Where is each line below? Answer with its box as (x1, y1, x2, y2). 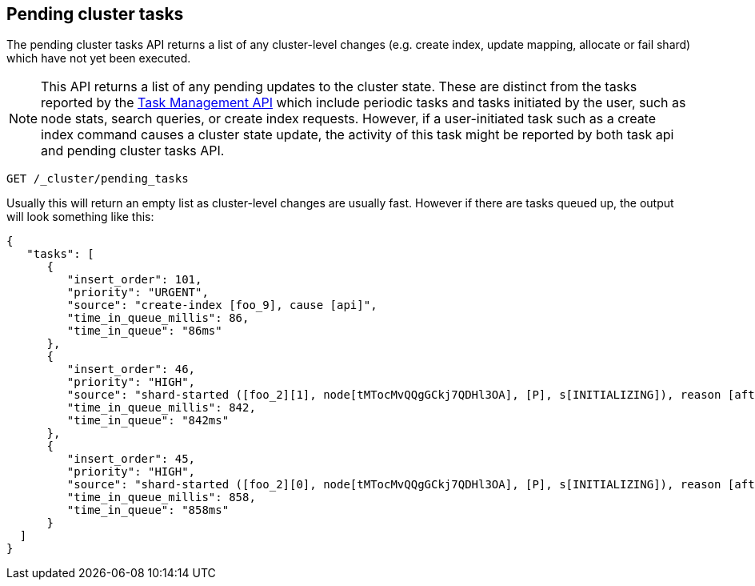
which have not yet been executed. (6, 51, 191, 66)
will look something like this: (6, 210, 154, 224)
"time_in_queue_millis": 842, (66, 401, 256, 415)
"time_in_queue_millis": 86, (66, 311, 250, 325)
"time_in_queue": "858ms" (66, 504, 230, 517)
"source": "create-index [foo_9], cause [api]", (66, 299, 377, 312)
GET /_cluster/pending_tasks (6, 172, 189, 186)
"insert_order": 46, (66, 363, 196, 376)
